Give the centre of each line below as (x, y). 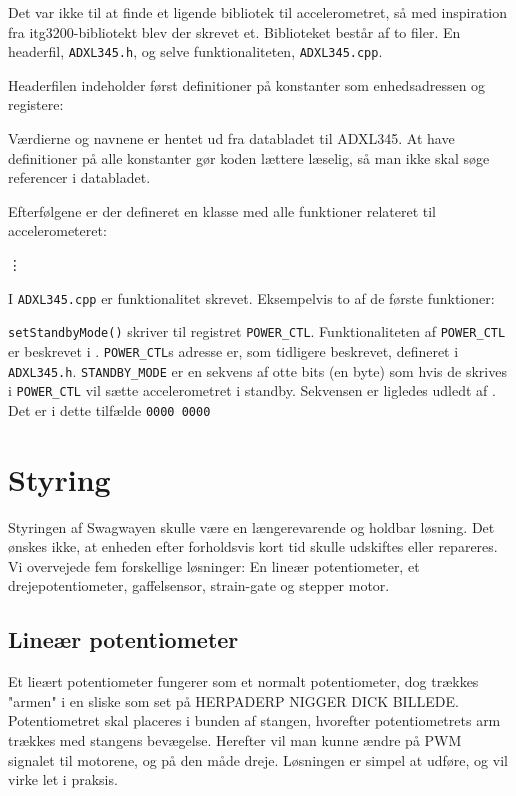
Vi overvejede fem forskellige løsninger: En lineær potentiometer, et (214, 565)
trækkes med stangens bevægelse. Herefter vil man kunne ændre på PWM (235, 740)
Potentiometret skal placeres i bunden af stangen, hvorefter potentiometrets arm (254, 720)
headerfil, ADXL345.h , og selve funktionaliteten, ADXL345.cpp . (195, 51)
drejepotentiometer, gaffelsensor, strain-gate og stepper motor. (199, 585)
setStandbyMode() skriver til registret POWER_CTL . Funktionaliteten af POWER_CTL (257, 331)
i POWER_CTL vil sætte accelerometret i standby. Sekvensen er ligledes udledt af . (252, 390)
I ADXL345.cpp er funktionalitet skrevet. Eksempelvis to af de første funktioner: (251, 297)
